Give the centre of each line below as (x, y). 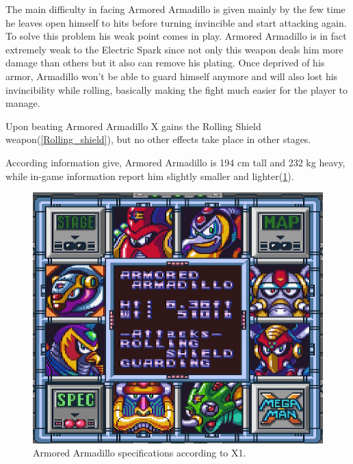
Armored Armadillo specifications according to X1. (140, 453)
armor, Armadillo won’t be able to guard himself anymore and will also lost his (172, 76)
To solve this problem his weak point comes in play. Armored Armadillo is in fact (176, 36)
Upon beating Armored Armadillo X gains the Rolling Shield (133, 126)
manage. (23, 103)
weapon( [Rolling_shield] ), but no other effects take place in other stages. (158, 139)
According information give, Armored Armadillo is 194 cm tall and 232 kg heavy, (175, 162)
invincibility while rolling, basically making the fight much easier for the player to (177, 89)
